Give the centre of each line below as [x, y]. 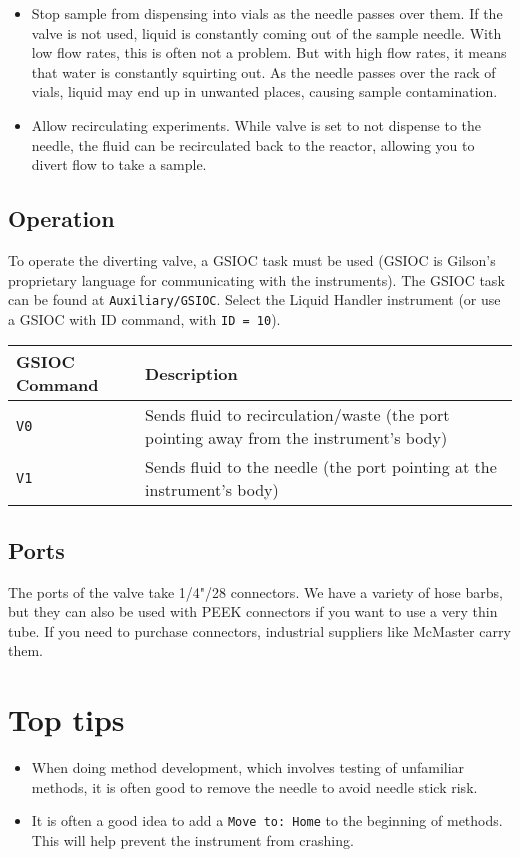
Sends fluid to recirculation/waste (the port [297, 415]
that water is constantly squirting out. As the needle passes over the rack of [263, 71]
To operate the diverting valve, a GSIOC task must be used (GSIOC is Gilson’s [252, 259]
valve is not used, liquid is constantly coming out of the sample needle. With [266, 32]
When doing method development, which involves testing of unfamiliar [248, 767]
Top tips [66, 719]
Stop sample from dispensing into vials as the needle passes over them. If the [267, 13]
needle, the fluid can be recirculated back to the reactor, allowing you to [253, 144]
